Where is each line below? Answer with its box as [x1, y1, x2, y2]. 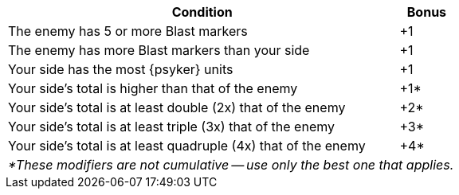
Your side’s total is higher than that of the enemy [8, 80, 298, 96]
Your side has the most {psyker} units [8, 61, 233, 77]
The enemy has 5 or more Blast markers [8, 23, 248, 39]
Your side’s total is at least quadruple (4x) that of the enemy [8, 138, 366, 154]
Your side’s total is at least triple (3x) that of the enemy [8, 119, 335, 135]
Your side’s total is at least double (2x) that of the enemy [8, 99, 346, 115]
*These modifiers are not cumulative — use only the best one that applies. [8, 157, 454, 173]
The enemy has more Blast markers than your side [8, 42, 310, 58]
